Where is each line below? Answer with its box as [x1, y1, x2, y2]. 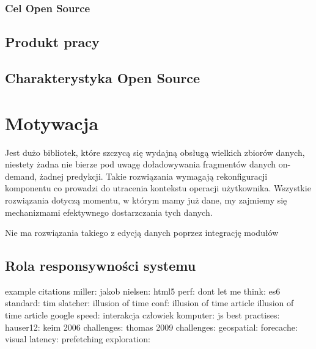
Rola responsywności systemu [5, 256, 196, 275]
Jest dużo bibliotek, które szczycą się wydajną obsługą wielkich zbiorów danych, [5, 145, 305, 158]
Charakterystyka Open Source [5, 68, 200, 87]
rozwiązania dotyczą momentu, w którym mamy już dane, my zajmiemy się [5, 193, 287, 206]
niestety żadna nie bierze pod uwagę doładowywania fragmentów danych [5, 158, 276, 171]
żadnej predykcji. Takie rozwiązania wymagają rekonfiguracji [39, 169, 268, 182]
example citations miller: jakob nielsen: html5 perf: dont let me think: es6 [5, 284, 281, 297]
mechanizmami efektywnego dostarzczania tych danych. [5, 205, 213, 218]
